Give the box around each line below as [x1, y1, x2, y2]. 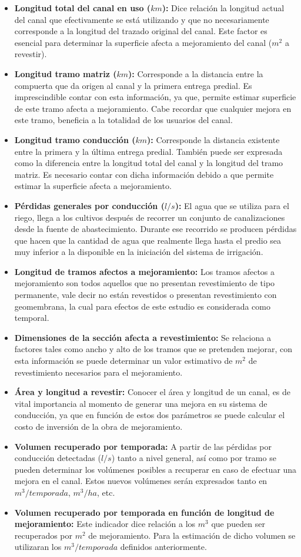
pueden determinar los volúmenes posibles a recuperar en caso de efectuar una [14, 463, 297, 475]
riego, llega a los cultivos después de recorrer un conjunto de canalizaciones [14, 211, 285, 223]
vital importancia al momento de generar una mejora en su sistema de [14, 397, 267, 409]
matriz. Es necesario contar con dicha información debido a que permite [14, 168, 274, 180]
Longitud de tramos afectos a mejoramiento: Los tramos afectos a [14, 265, 275, 277]
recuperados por [14, 529, 73, 541]
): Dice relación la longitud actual [162, 2, 285, 14]
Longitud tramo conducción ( [14, 133, 136, 145]
